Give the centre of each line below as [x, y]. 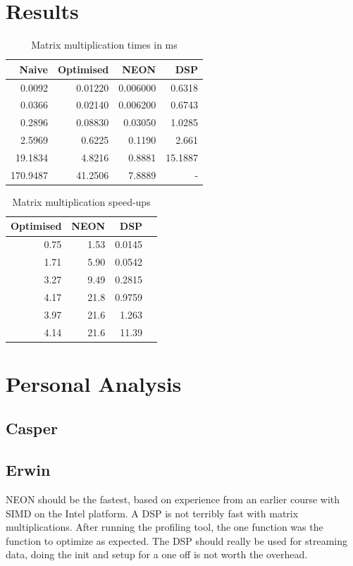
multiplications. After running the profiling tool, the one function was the [165, 527]
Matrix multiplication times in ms [104, 45]
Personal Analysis [94, 383]
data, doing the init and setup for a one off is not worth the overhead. [157, 554]
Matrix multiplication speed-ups [81, 201]
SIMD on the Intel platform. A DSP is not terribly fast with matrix [152, 513]
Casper [32, 428]
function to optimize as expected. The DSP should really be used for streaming [176, 540]
